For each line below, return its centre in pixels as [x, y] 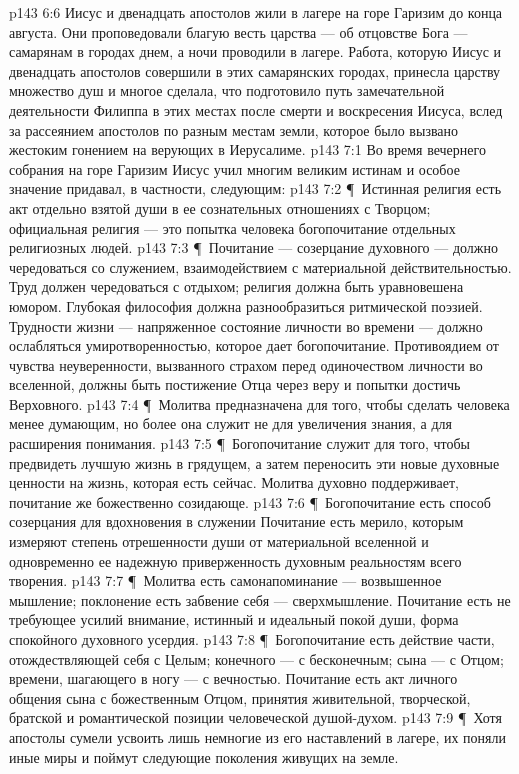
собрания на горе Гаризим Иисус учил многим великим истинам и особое [234, 168]
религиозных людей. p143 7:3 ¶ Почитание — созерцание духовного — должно [254, 247]
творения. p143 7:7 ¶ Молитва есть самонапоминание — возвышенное [225, 580]
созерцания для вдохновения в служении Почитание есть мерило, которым [236, 521]
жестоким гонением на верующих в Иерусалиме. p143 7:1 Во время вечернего [247, 149]
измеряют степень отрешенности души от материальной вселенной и [219, 541]
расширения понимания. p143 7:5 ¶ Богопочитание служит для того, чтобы [240, 443]
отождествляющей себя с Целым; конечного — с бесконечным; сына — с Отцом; [256, 658]
